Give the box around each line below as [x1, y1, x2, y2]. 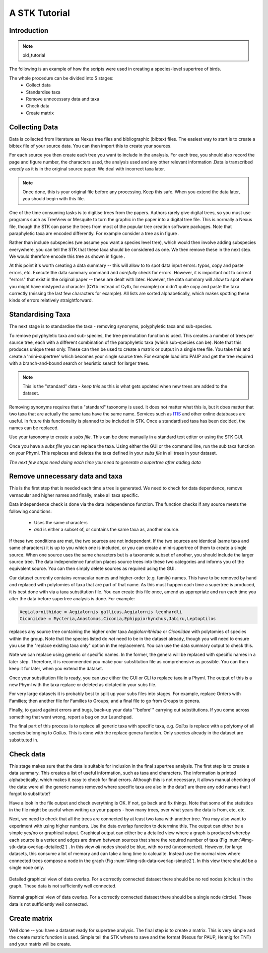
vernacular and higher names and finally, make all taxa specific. [9, 492, 139, 498]
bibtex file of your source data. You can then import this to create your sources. [9, 143, 172, 149]
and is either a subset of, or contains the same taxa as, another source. [34, 527, 180, 533]
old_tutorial [22, 52, 46, 58]
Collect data [26, 82, 51, 88]
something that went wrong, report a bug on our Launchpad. [9, 714, 133, 720]
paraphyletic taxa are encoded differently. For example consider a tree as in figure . [9, 230, 180, 236]
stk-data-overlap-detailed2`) [9, 844, 68, 850]
